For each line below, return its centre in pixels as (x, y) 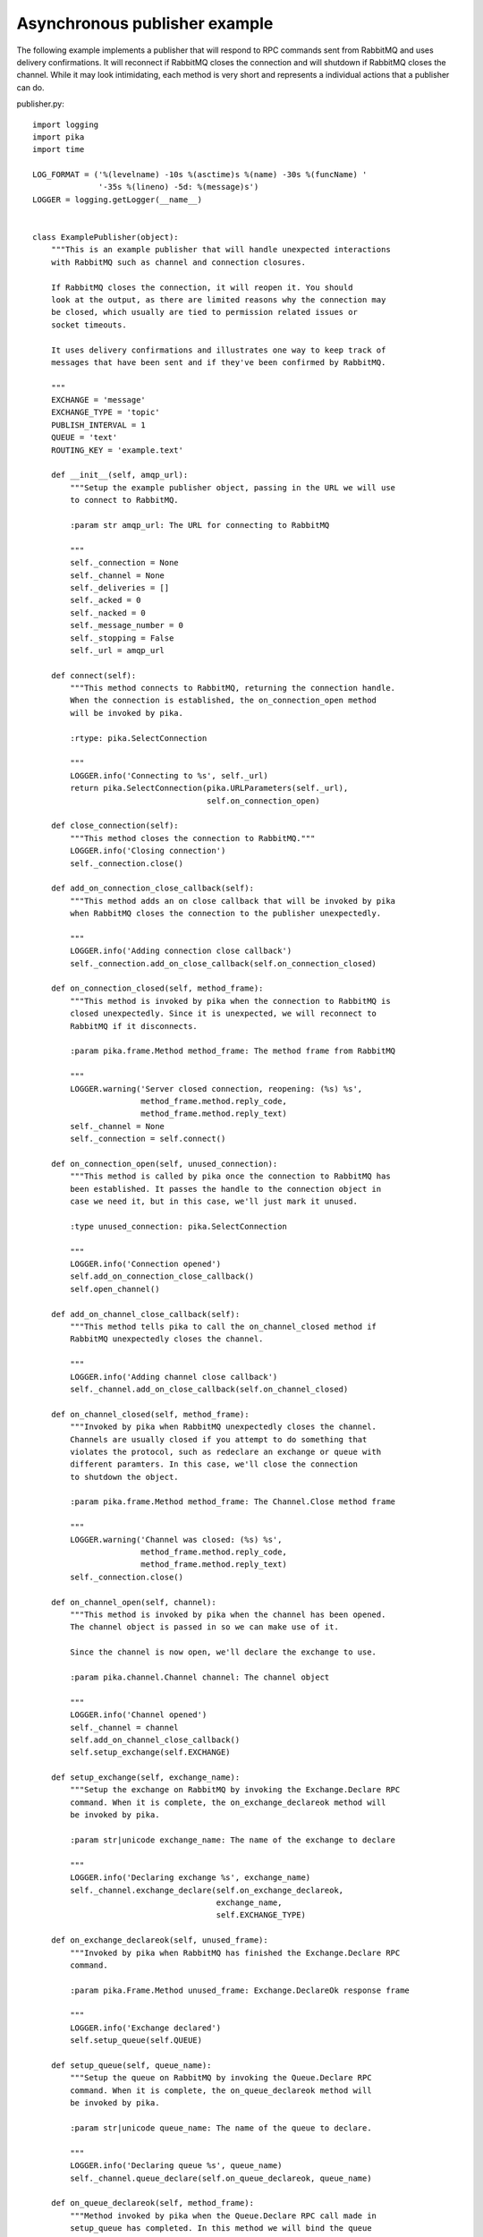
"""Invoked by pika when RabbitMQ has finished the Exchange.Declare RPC (235, 1952)
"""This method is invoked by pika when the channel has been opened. (228, 1614)
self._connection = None (124, 563)
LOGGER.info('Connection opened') (146, 1264)
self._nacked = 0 (108, 612)
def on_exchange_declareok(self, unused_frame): (159, 1940)
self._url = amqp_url (118, 650)
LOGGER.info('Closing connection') (148, 851)
